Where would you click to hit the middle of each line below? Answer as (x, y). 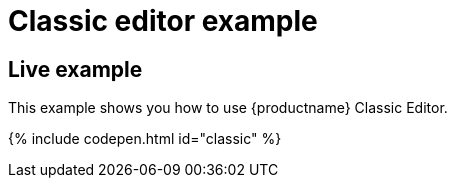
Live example (75, 69)
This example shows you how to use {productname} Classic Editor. (228, 108)
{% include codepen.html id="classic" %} (145, 139)
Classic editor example (163, 21)
